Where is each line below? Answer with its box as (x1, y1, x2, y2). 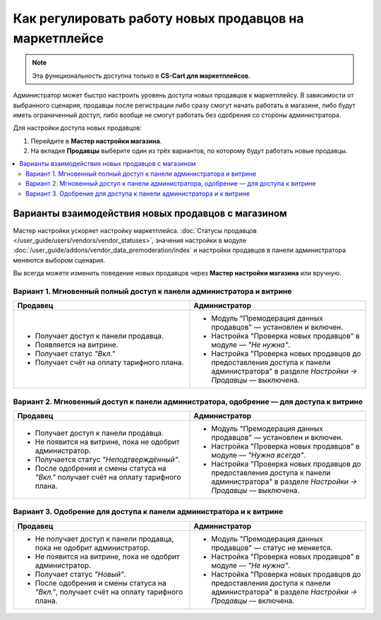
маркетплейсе (13, 30, 104, 46)
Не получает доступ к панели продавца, (35, 534, 174, 544)
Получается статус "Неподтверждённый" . (35, 455, 181, 464)
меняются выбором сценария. (13, 256, 106, 264)
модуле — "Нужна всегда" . (211, 451, 306, 460)
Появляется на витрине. (35, 340, 119, 350)
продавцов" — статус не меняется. (211, 542, 333, 552)
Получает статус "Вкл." (35, 349, 116, 359)
